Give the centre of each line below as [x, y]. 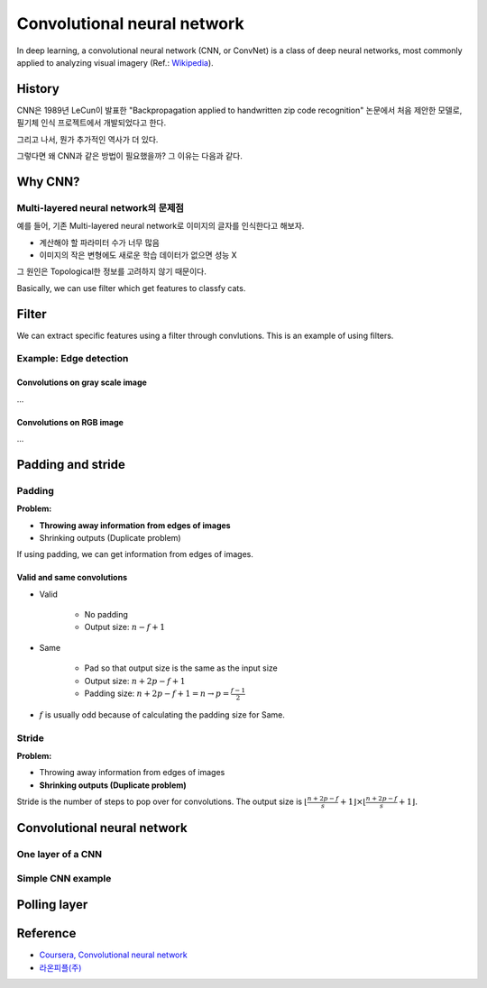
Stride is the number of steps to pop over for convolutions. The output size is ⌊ [162, 801]
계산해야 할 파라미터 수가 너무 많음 [99, 242]
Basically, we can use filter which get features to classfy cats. [131, 288]
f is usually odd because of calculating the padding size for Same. [162, 714]
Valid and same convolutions [72, 578]
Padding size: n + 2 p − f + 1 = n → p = [157, 693]
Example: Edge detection [73, 359]
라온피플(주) [60, 967]
